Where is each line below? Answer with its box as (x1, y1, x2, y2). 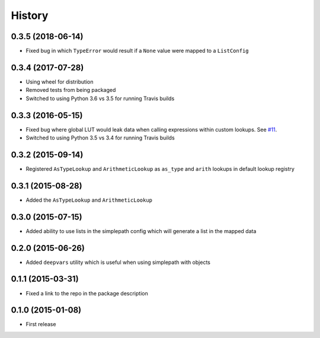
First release (25, 321, 56, 328)
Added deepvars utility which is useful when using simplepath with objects (25, 259, 210, 266)
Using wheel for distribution (25, 78, 94, 85)
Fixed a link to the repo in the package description (25, 289, 148, 296)
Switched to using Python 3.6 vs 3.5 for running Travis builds (25, 95, 175, 102)
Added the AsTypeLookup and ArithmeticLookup (25, 196, 153, 203)
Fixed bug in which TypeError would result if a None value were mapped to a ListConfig (25, 47, 249, 55)
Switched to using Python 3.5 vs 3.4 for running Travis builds (25, 134, 175, 142)
